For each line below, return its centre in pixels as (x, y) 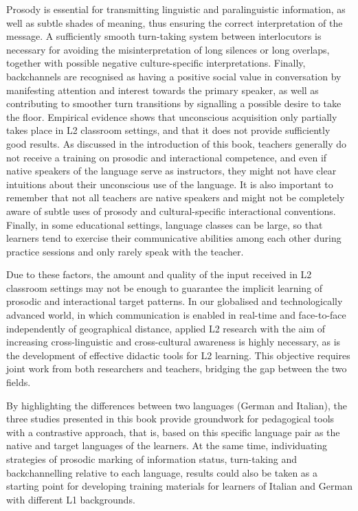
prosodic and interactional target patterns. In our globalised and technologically (175, 301)
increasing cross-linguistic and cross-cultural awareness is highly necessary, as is (174, 342)
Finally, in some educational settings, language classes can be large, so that (165, 224)
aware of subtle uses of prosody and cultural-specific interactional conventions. (171, 211)
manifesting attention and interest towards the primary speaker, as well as (163, 90)
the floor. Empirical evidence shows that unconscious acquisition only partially (172, 116)
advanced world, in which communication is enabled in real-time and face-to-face (176, 315)
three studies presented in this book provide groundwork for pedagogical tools (170, 419)
